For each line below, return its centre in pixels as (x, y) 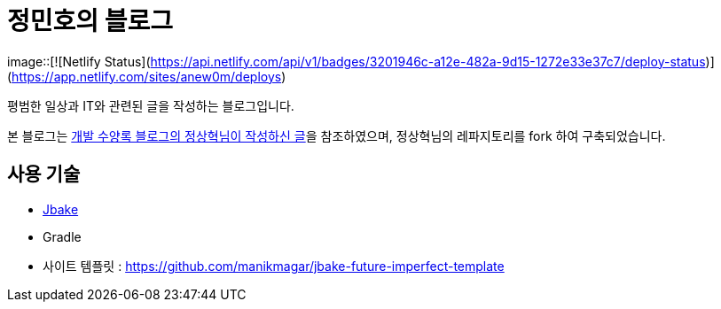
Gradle (62, 236)
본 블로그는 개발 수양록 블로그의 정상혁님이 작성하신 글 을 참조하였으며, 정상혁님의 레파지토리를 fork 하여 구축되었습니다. (337, 135)
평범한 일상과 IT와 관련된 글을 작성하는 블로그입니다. (151, 105)
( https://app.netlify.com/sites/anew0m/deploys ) (147, 76)
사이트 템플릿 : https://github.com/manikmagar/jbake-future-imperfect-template (274, 266)
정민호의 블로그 (90, 21)
